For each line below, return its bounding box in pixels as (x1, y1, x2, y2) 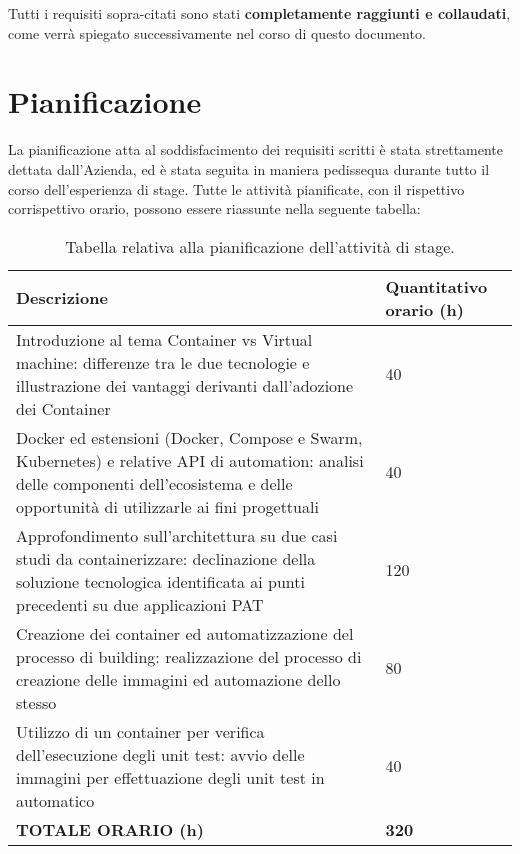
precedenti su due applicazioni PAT (16, 592, 264, 616)
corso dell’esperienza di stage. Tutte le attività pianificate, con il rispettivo (8, 178, 465, 199)
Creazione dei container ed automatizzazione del (16, 621, 354, 645)
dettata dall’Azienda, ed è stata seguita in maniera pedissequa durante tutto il (8, 158, 490, 179)
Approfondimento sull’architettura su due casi (16, 523, 338, 547)
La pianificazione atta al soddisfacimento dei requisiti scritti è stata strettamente (8, 139, 504, 160)
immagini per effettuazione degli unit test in (16, 765, 325, 789)
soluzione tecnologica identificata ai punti (16, 569, 305, 593)
